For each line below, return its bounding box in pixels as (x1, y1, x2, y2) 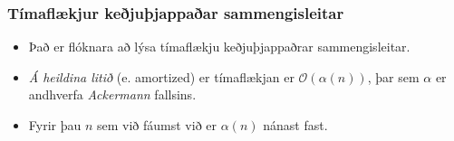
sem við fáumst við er (97, 116, 217, 134)
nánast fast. (263, 116, 328, 134)
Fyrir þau (28, 116, 82, 134)
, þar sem (367, 67, 420, 86)
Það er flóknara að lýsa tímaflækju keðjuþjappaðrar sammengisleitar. (28, 37, 411, 56)
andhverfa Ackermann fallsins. (28, 85, 197, 104)
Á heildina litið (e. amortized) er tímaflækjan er (28, 67, 295, 86)
